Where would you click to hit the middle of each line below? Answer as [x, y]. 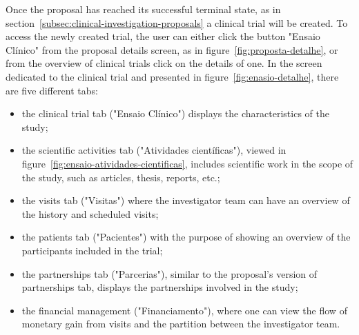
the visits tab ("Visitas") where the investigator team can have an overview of [186, 200]
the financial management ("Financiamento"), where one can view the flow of [184, 310]
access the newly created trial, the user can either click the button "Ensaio [163, 36]
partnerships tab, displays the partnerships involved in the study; [160, 287]
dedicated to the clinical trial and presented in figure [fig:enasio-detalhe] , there [172, 76]
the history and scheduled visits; [90, 213]
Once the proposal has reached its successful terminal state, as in [143, 9]
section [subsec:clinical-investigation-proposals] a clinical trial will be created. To [177, 22]
